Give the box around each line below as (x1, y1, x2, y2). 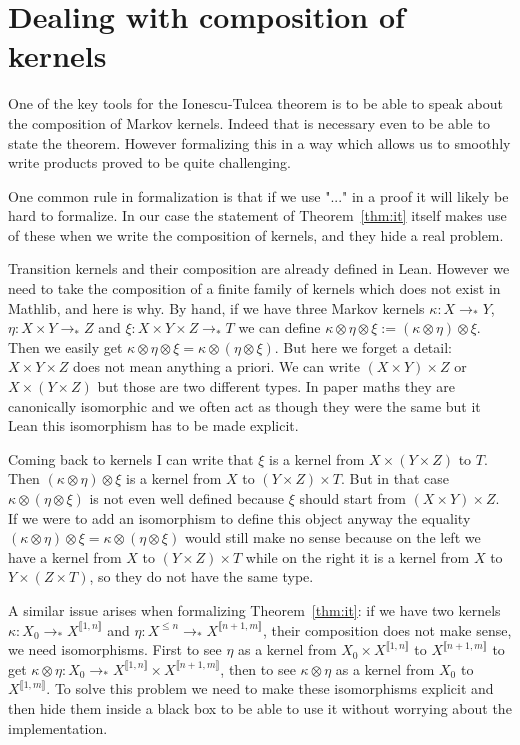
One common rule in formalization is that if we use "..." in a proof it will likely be (8, 185, 509, 206)
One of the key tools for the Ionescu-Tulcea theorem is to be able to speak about (8, 93, 504, 114)
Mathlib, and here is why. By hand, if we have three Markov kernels (8, 297, 425, 318)
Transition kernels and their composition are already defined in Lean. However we (8, 258, 510, 279)
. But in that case (340, 468, 449, 489)
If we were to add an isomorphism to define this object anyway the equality (8, 507, 471, 528)
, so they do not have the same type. (89, 566, 314, 587)
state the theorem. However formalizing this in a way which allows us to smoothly (8, 132, 511, 153)
